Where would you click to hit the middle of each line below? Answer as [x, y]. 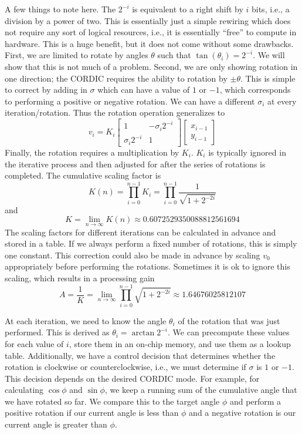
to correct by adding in [46, 90]
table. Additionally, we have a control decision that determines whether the [140, 355]
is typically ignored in [247, 152]
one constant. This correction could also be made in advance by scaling [133, 255]
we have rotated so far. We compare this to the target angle [112, 401]
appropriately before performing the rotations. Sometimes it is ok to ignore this [147, 266]
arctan [143, 333]
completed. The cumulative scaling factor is [83, 175]
